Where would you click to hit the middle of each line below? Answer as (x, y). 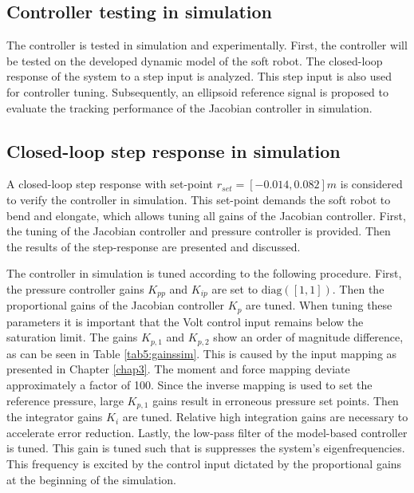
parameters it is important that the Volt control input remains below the (185, 321)
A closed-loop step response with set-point (110, 184)
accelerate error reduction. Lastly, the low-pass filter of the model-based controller (207, 432)
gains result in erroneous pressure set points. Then (276, 400)
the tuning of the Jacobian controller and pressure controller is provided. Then (199, 231)
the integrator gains (55, 417)
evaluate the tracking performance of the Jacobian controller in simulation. (189, 107)
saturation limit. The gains (72, 337)
